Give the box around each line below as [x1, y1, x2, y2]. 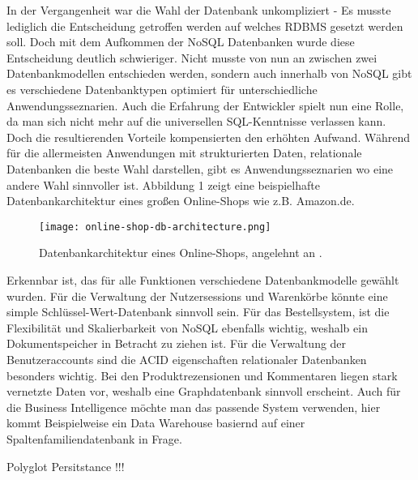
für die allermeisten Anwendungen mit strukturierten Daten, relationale [6, 144, 362, 161]
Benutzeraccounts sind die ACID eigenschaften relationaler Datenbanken [6, 350, 367, 367]
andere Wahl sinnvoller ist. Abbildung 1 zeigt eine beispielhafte [6, 176, 320, 193]
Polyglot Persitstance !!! [6, 457, 125, 474]
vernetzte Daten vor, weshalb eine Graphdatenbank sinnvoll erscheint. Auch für [6, 383, 401, 400]
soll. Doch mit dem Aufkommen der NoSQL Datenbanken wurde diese [6, 33, 355, 50]
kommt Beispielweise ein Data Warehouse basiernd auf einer [6, 414, 305, 431]
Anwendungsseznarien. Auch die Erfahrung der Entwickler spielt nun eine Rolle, [6, 96, 404, 114]
